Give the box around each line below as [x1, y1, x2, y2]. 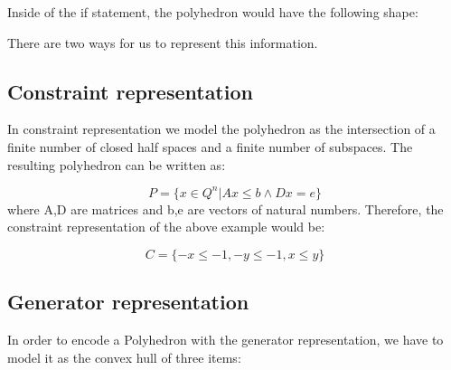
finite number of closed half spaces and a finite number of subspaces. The [7, 137, 413, 156]
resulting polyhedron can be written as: [7, 155, 226, 174]
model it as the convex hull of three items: [7, 347, 241, 366]
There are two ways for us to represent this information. [7, 33, 318, 52]
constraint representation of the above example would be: [7, 217, 325, 236]
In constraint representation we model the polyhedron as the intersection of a [7, 119, 436, 138]
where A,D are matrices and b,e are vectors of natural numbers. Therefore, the [7, 199, 444, 218]
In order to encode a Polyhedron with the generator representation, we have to [7, 330, 444, 349]
